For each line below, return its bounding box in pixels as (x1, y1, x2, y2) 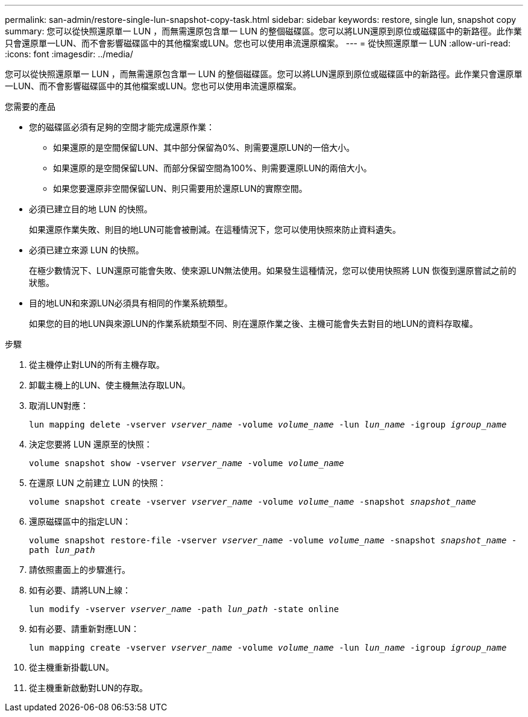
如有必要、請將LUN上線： (29, 585, 131, 595)
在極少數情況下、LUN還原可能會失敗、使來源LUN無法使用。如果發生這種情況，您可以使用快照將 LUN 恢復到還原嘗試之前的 (29, 265, 517, 276)
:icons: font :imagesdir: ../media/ (5, 49, 133, 59)
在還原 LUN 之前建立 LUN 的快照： (29, 478, 166, 488)
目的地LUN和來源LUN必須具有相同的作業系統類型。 (29, 298, 233, 308)
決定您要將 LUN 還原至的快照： (29, 439, 152, 449)
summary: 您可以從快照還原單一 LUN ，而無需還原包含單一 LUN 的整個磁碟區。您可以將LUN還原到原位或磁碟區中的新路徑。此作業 (5, 26, 522, 36)
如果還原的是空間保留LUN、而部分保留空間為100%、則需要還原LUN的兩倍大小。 (53, 163, 372, 173)
